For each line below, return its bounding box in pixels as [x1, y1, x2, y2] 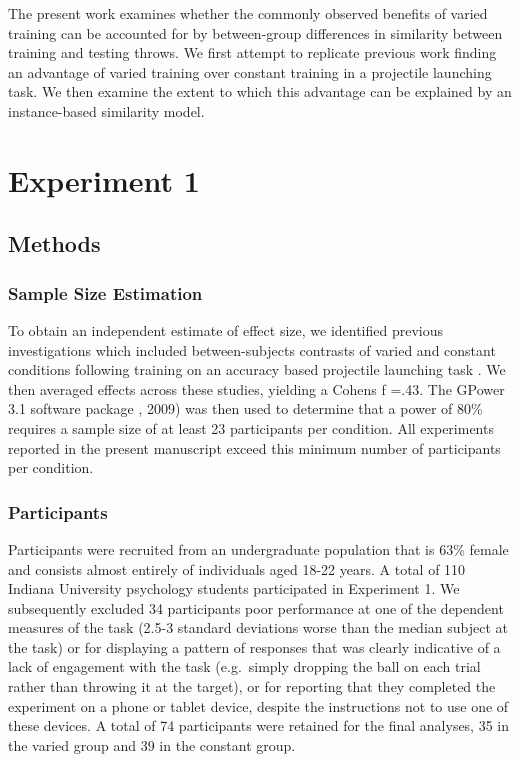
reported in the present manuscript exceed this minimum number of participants [8, 437, 501, 458]
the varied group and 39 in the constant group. [8, 734, 296, 755]
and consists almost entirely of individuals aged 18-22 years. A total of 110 [8, 558, 466, 579]
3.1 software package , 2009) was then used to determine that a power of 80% [8, 398, 483, 419]
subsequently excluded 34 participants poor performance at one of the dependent [8, 597, 504, 618]
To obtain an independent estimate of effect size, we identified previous [8, 319, 444, 340]
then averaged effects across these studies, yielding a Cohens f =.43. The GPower [8, 378, 505, 399]
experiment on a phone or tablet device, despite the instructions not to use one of [8, 695, 509, 716]
